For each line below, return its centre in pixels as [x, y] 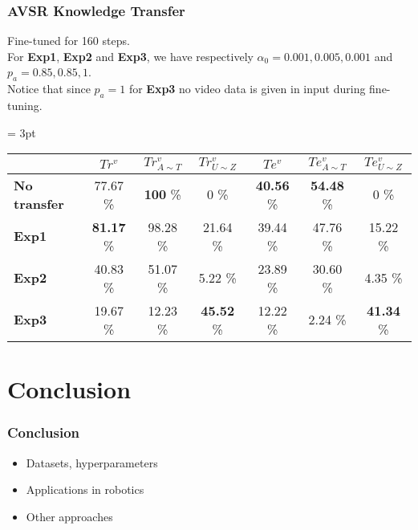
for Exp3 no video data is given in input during [247, 89]
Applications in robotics [85, 489]
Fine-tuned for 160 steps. [69, 41]
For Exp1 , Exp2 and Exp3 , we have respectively [130, 56]
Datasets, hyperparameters [92, 462]
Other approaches [69, 516]
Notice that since [49, 89]
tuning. [25, 105]
